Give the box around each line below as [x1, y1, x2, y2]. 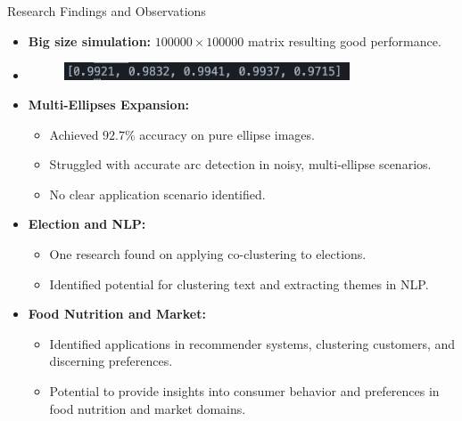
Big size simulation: [28, 31, 152, 50]
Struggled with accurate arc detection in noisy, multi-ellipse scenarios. [49, 155, 432, 174]
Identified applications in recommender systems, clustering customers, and [49, 334, 456, 352]
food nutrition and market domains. [49, 399, 246, 417]
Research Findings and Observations [7, 2, 206, 20]
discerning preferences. [49, 352, 173, 370]
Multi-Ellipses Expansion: [28, 95, 190, 114]
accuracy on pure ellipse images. [139, 125, 315, 143]
